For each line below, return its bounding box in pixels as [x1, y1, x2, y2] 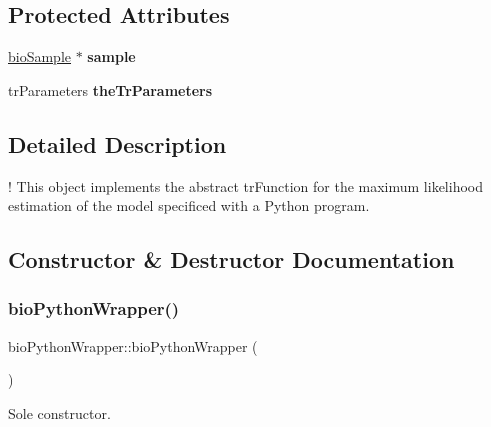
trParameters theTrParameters [8, 79, 213, 100]
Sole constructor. [8, 402, 111, 423]
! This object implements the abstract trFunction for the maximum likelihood [8, 175, 484, 196]
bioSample [8, 46, 72, 67]
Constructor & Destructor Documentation [8, 244, 455, 275]
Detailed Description [8, 128, 227, 159]
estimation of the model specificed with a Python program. [8, 195, 370, 216]
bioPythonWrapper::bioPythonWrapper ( [8, 335, 258, 356]
